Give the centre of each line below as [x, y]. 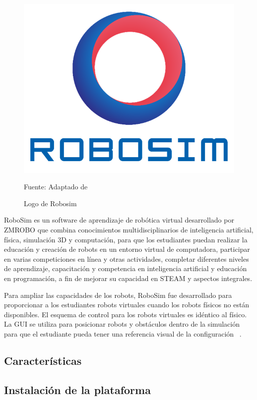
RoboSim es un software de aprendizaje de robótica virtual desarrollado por [119, 220]
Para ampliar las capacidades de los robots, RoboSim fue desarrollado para [118, 295]
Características [43, 360]
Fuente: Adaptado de [56, 187]
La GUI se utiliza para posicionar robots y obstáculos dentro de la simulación [122, 324]
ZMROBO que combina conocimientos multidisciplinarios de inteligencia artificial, [129, 229]
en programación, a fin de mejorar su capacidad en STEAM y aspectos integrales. [128, 278]
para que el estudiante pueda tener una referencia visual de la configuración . [123, 333]
